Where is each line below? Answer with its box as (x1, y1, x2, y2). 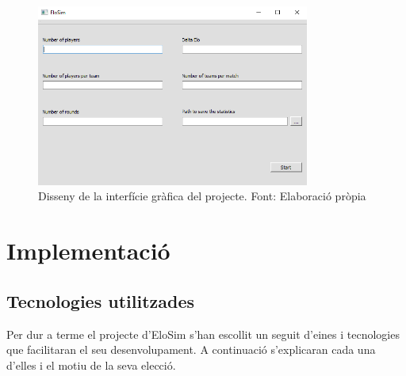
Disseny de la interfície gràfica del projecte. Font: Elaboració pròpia (38, 188, 366, 204)
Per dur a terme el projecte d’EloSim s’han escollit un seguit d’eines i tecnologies (6, 325, 400, 342)
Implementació (6, 234, 170, 267)
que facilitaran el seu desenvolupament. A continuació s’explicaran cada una (6, 341, 376, 358)
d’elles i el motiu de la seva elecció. (6, 356, 176, 373)
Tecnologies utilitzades (6, 288, 195, 313)
